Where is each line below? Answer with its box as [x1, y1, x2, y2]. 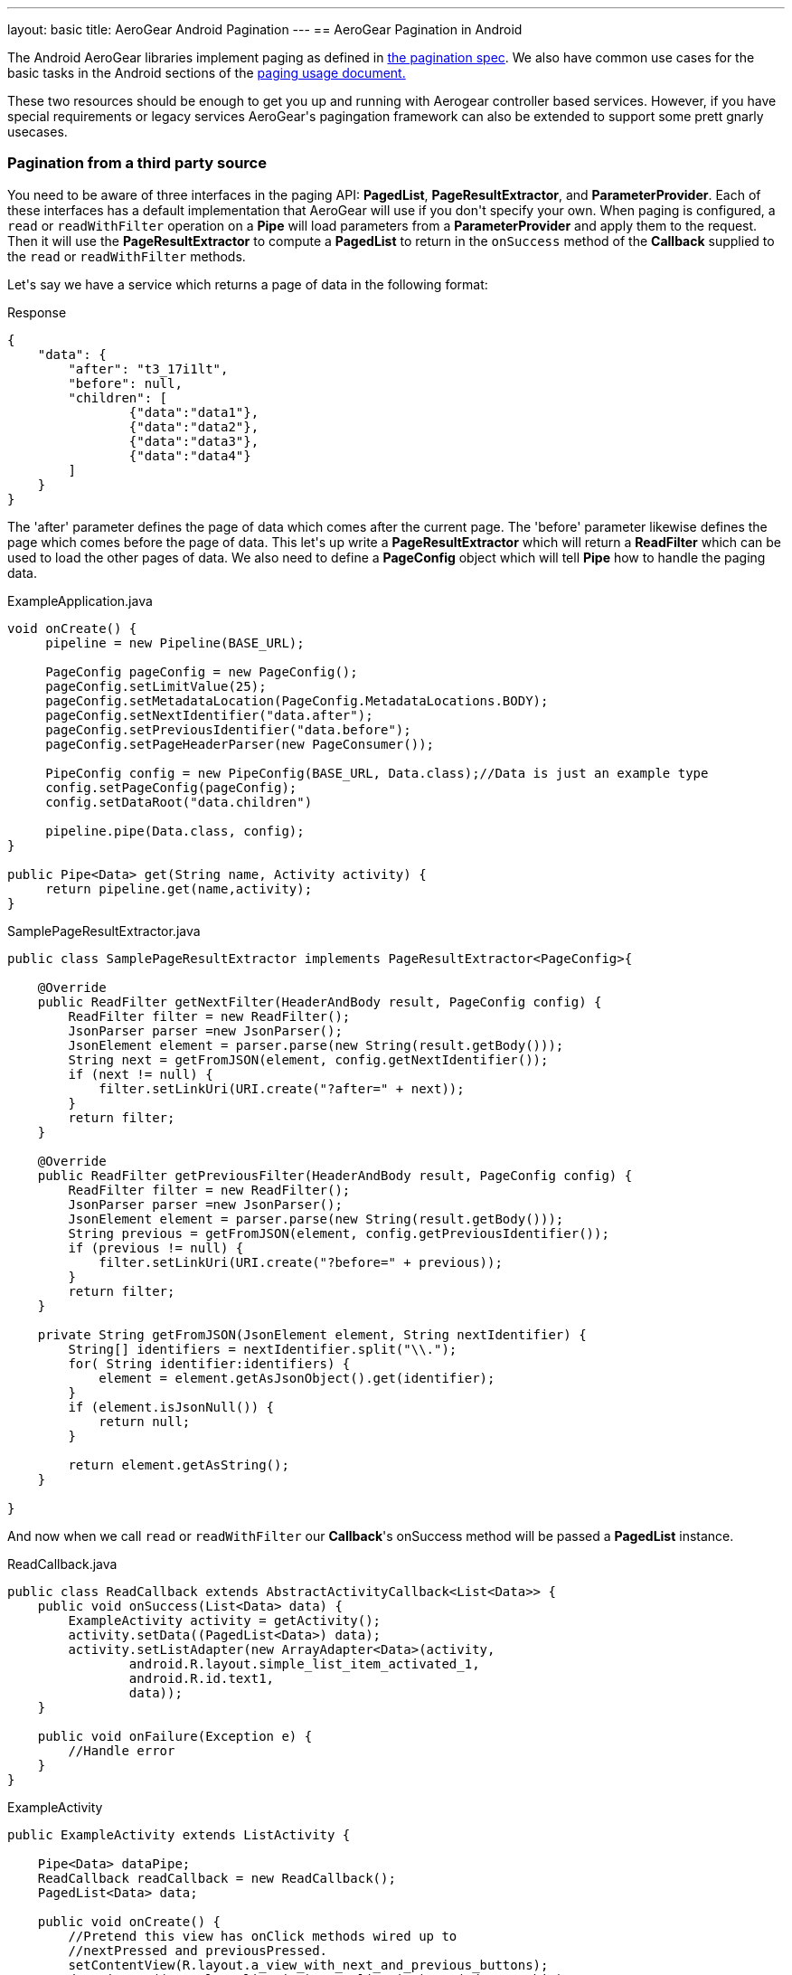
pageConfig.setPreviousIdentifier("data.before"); [45, 722, 411, 737]
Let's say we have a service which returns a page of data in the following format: [7, 276, 488, 292]
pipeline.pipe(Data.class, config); [45, 823, 305, 838]
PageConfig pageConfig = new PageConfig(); [45, 664, 358, 679]
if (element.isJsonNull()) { [68, 1399, 275, 1414]
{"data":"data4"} [128, 448, 251, 463]
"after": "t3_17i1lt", [68, 361, 229, 376]
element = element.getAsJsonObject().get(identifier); [99, 1370, 495, 1385]
